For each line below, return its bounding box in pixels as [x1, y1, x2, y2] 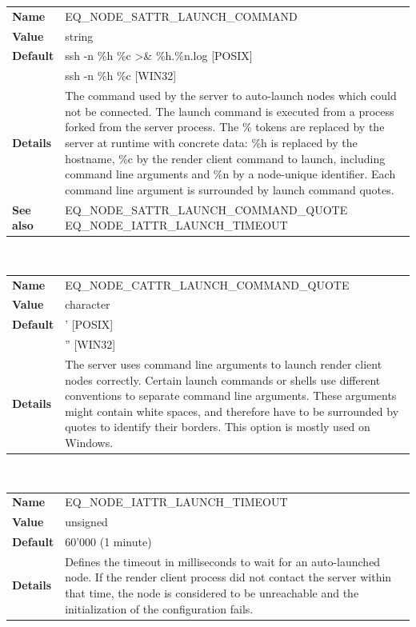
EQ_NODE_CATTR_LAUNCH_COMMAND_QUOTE [65, 276, 350, 293]
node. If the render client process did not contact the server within [65, 569, 392, 585]
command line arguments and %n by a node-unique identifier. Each [65, 166, 396, 182]
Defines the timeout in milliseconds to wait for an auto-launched [65, 553, 381, 569]
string [65, 27, 94, 44]
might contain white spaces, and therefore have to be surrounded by [65, 402, 399, 419]
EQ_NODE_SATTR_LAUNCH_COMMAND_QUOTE [65, 201, 348, 218]
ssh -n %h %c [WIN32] [65, 67, 177, 84]
